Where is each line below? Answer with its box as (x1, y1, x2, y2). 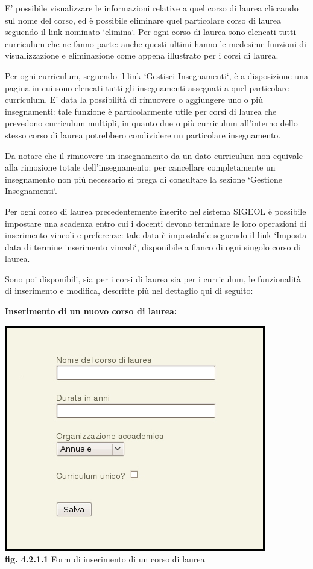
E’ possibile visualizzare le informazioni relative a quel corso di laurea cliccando (5, 2, 299, 14)
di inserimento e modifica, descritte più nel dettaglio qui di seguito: (5, 284, 253, 297)
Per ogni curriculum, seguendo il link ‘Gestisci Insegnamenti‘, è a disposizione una (5, 69, 308, 82)
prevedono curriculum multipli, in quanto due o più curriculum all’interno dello (5, 117, 298, 129)
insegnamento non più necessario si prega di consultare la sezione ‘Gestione (5, 172, 282, 185)
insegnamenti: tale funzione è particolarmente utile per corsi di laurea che (5, 105, 277, 117)
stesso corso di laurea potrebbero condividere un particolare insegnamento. (5, 128, 281, 141)
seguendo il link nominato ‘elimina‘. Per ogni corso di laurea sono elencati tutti (5, 25, 296, 38)
